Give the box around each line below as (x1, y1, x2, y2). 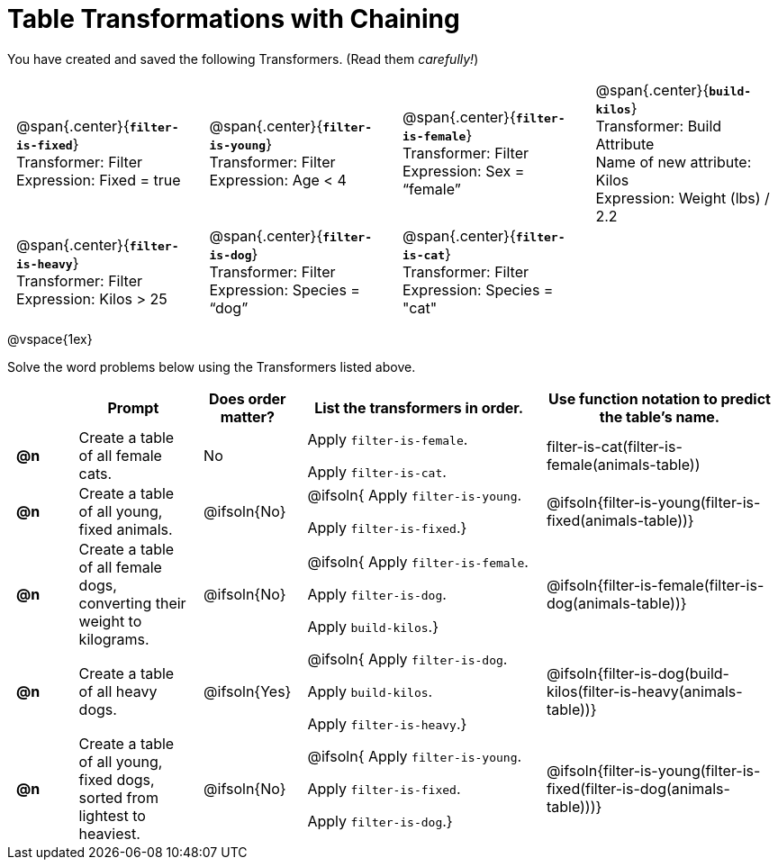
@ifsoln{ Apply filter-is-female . (307, 552, 529, 571)
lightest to (78, 806, 146, 825)
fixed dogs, (78, 770, 155, 789)
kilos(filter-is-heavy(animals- (546, 682, 743, 700)
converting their (78, 593, 186, 612)
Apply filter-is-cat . (307, 462, 447, 481)
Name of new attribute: (595, 152, 752, 171)
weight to (78, 611, 142, 630)
